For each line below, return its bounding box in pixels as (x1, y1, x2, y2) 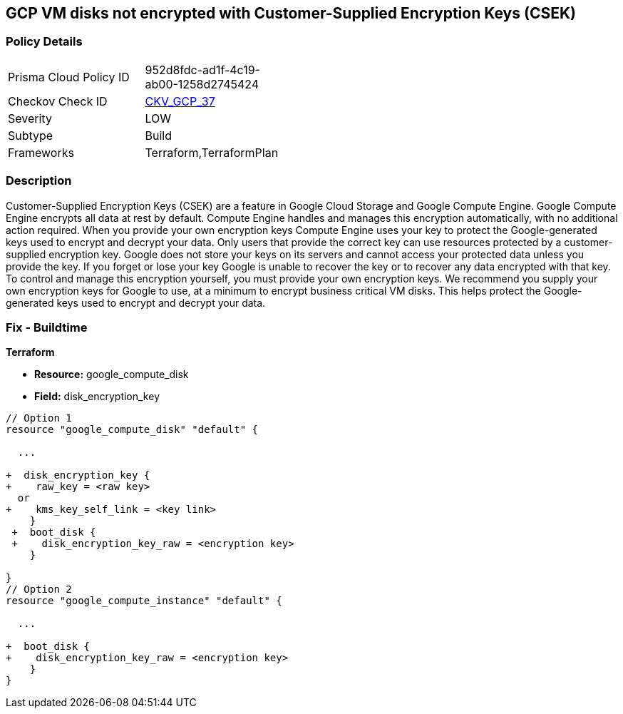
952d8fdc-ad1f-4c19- (145, 62, 260, 77)
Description (6, 173, 72, 188)
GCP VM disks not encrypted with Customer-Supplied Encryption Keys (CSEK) (6, 4, 576, 22)
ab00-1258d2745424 (145, 76, 259, 91)
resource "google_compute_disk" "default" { (6, 424, 259, 436)
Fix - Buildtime (6, 320, 88, 335)
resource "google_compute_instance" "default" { (6, 595, 282, 607)
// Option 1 (6, 412, 72, 424)
